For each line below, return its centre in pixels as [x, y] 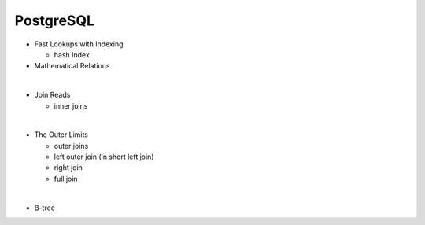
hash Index [72, 54]
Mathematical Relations [72, 66]
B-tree [44, 208]
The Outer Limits [61, 135]
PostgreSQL [54, 20]
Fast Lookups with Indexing [79, 44]
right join [68, 168]
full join [66, 179]
